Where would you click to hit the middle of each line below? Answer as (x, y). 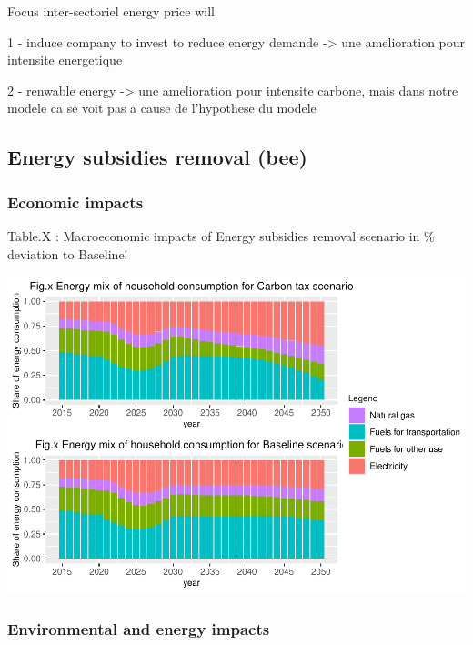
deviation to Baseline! (68, 253)
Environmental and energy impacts (139, 628)
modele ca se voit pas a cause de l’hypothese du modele (162, 108)
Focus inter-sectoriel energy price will (111, 11)
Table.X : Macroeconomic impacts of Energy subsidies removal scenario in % (221, 235)
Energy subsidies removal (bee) (157, 157)
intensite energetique (65, 60)
